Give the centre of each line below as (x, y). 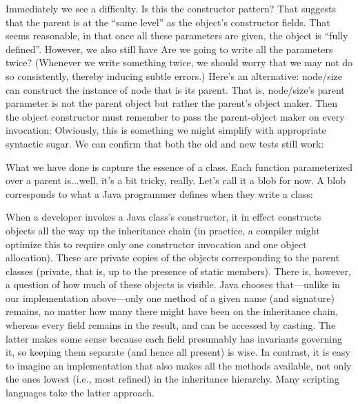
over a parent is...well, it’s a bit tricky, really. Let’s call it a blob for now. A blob (176, 180)
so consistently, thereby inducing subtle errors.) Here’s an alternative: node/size (174, 75)
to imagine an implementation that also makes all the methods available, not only (179, 365)
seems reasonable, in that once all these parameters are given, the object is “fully (177, 36)
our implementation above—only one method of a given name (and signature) (170, 297)
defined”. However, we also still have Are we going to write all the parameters (169, 49)
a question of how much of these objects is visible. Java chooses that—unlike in (173, 284)
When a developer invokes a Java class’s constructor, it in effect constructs (163, 217)
